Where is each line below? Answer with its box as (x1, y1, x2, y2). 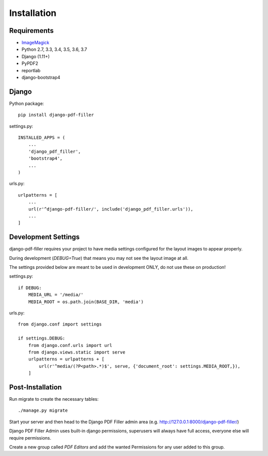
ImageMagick (21, 40, 50, 46)
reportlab (21, 67, 41, 73)
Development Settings (9, 233, 80, 241)
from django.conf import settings (18, 322, 102, 327)
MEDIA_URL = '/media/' (28, 292, 84, 298)
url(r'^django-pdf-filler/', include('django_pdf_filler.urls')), (28, 206, 194, 212)
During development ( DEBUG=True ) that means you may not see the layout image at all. (9, 255, 189, 261)
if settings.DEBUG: (18, 336, 66, 341)
